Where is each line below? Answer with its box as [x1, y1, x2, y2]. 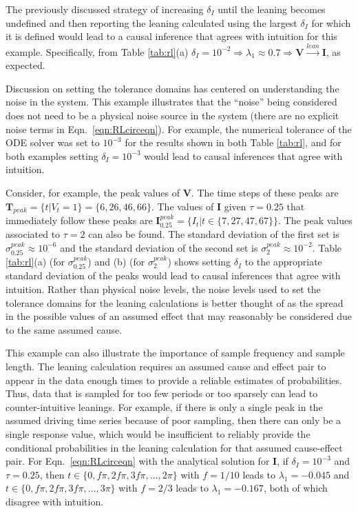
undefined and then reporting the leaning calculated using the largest [6, 15, 297, 30]
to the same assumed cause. [6, 322, 123, 336]
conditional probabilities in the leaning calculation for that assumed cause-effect [6, 440, 343, 454]
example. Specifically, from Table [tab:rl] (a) [6, 44, 189, 59]
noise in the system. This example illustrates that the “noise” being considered [6, 94, 337, 109]
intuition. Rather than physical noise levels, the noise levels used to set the [6, 282, 321, 296]
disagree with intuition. [6, 494, 104, 508]
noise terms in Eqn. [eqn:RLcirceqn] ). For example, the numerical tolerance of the [6, 121, 352, 136]
